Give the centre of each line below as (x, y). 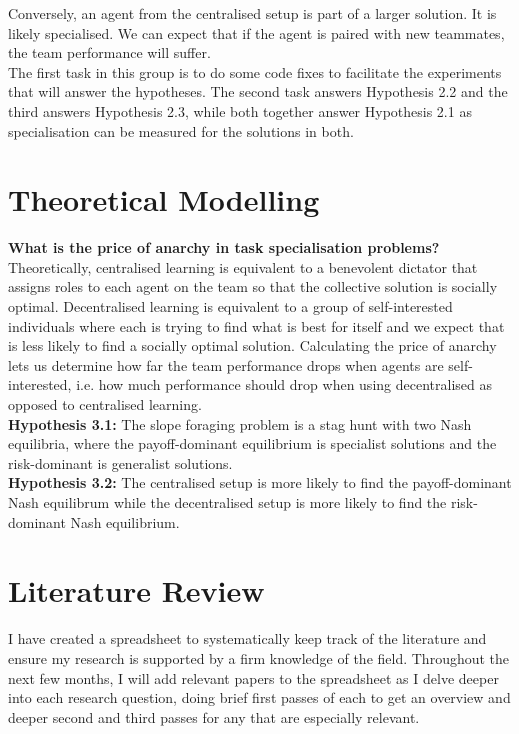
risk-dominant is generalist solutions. (120, 462)
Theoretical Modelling (164, 199)
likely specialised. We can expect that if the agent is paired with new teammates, (256, 32)
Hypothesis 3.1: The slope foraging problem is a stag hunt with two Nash (240, 423)
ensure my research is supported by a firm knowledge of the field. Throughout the (259, 657)
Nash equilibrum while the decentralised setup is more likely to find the (227, 502)
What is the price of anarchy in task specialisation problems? (224, 247)
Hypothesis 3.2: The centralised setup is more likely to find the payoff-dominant (260, 482)
